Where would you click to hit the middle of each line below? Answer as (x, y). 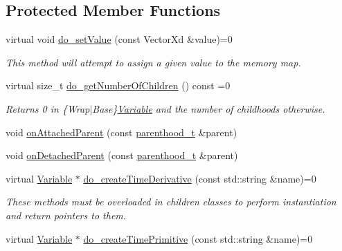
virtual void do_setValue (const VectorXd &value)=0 (119, 39)
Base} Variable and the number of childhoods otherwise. (209, 108)
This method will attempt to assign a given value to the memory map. (153, 62)
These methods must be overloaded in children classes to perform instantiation (171, 202)
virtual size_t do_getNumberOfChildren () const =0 (118, 85)
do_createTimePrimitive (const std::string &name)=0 (198, 238)
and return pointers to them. (66, 215)
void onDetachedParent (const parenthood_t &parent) (122, 155)
